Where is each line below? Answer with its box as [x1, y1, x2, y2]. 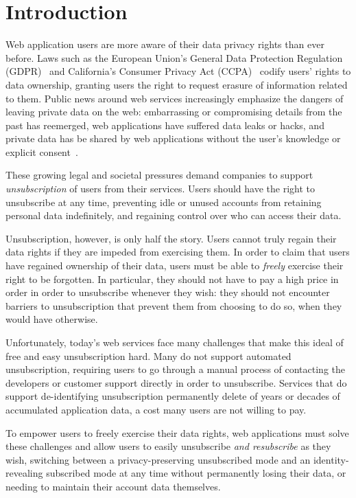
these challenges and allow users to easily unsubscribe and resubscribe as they [5, 439, 331, 453]
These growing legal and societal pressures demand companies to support [5, 168, 313, 182]
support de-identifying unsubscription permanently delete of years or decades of [5, 389, 340, 403]
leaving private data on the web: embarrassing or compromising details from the [5, 104, 342, 119]
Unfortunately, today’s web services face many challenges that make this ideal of [5, 335, 344, 349]
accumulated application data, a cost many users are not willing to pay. [5, 402, 307, 416]
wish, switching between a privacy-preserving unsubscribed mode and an [5, 452, 311, 466]
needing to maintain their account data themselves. [5, 479, 221, 493]
